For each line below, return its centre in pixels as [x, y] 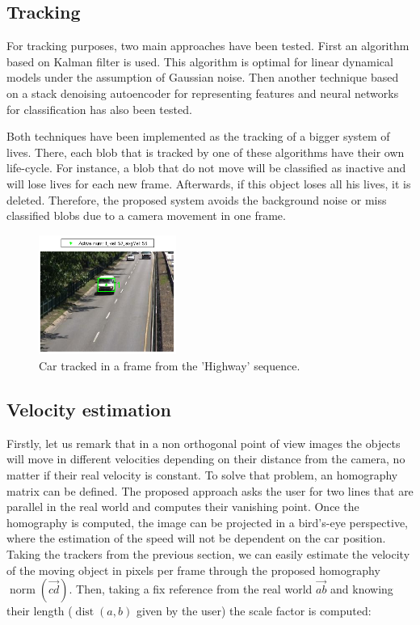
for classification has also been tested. [99, 109]
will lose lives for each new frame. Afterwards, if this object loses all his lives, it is [209, 183]
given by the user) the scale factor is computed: [254, 611]
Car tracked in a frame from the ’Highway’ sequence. [170, 366]
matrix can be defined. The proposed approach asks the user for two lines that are [210, 490]
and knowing [362, 589]
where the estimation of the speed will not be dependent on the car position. [196, 538]
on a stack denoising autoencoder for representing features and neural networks [203, 93]
